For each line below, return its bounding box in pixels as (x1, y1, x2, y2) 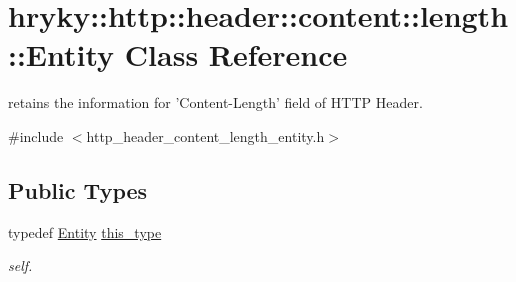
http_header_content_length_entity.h (86, 125, 325, 146)
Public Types (8, 174, 148, 205)
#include (8, 125, 64, 146)
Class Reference (124, 34, 348, 75)
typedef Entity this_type (8, 221, 162, 242)
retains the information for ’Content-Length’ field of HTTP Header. (8, 92, 423, 113)
